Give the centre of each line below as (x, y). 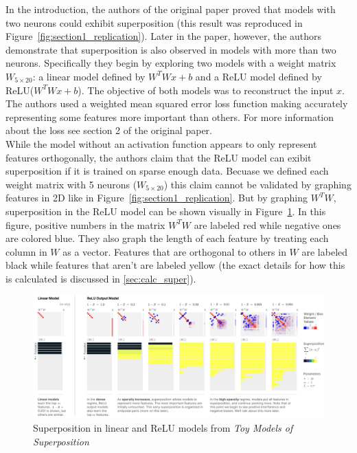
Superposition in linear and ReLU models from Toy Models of (163, 428)
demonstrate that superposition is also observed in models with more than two (171, 49)
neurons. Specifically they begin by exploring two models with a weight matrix (171, 63)
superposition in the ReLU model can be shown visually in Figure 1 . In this (166, 211)
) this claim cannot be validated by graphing (257, 184)
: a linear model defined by (89, 76)
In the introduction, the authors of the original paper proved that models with (171, 9)
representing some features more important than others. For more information (170, 117)
